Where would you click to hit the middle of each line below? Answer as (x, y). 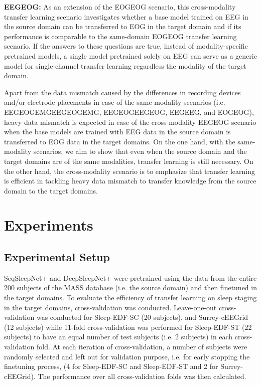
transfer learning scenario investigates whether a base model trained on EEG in (126, 16)
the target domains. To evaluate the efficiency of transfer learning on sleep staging (130, 298)
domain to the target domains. (51, 190)
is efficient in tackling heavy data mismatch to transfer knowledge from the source (130, 181)
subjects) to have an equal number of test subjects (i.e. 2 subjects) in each (118, 337)
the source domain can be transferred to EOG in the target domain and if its (123, 26)
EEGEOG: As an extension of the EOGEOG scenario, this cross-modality (120, 7)
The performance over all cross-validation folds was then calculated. (142, 376)
